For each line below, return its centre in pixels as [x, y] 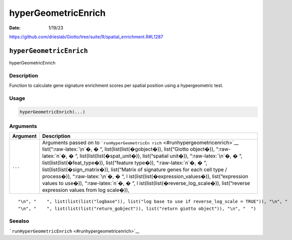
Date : [15, 28]
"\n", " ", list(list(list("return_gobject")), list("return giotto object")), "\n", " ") [137, 209]
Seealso [19, 221]
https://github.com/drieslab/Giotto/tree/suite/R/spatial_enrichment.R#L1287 [86, 37]
